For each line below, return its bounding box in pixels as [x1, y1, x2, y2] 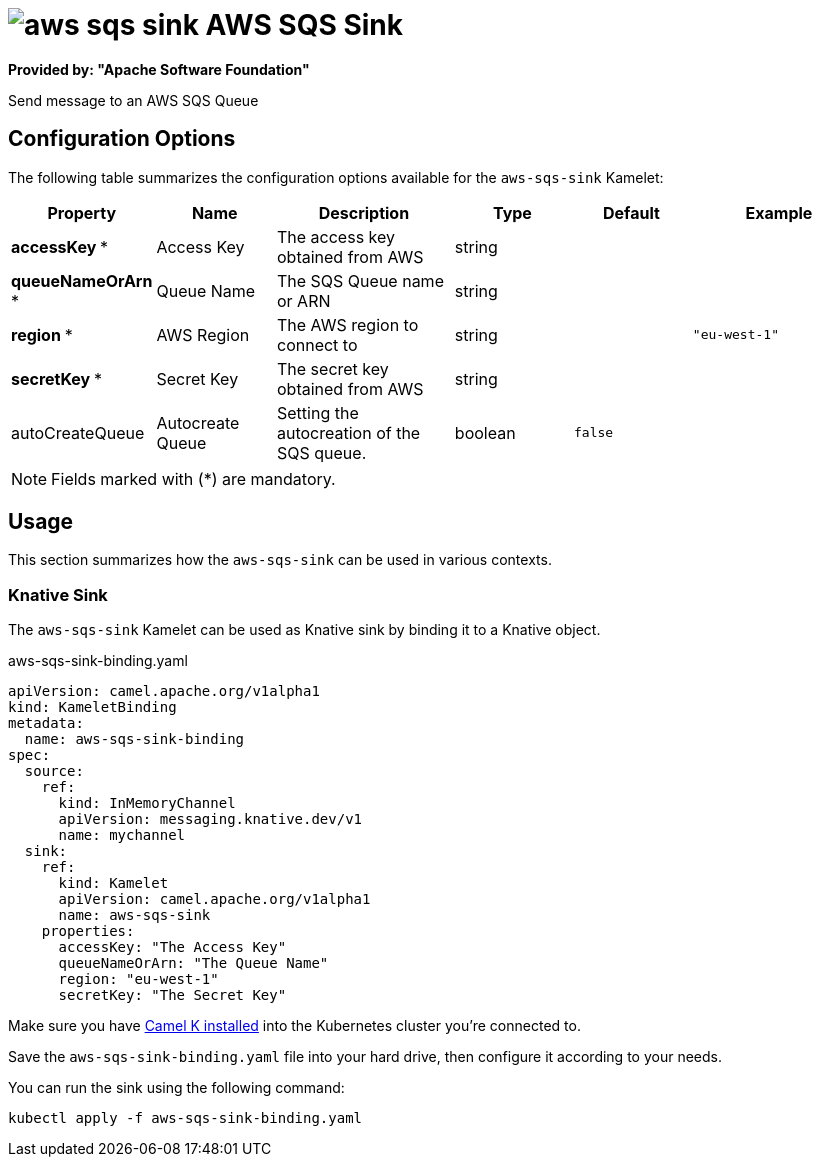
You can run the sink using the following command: [8, 1079, 345, 1097]
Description [318, 202, 410, 223]
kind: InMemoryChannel [58, 795, 236, 812]
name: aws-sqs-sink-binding [24, 731, 245, 748]
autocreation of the [276, 422, 421, 443]
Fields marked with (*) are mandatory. [51, 468, 336, 489]
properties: [41, 923, 135, 940]
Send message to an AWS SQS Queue [8, 91, 259, 109]
